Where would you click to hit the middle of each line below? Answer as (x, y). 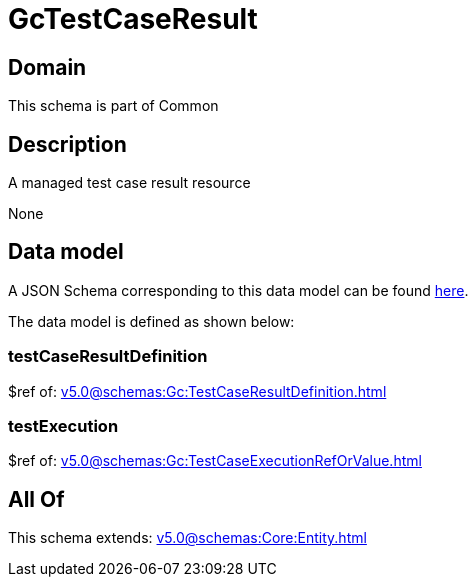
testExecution (63, 425)
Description (67, 144)
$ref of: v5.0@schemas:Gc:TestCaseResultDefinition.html (197, 391)
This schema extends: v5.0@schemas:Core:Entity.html (187, 538)
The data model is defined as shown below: (151, 321)
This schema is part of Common (113, 106)
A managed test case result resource (129, 183)
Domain (47, 67)
